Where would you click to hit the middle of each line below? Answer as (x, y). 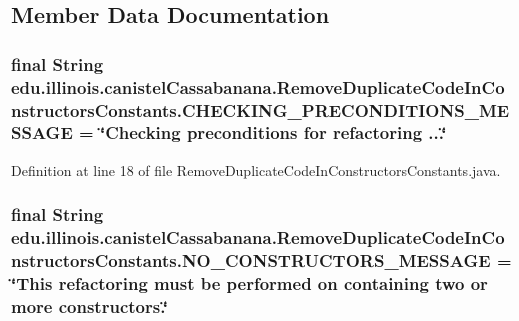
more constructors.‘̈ (89, 305)
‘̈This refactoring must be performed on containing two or (249, 283)
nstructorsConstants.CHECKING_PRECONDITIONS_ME (260, 109)
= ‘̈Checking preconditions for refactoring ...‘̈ (263, 132)
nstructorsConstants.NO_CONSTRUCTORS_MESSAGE (251, 260)
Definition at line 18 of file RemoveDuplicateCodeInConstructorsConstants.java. (256, 169)
